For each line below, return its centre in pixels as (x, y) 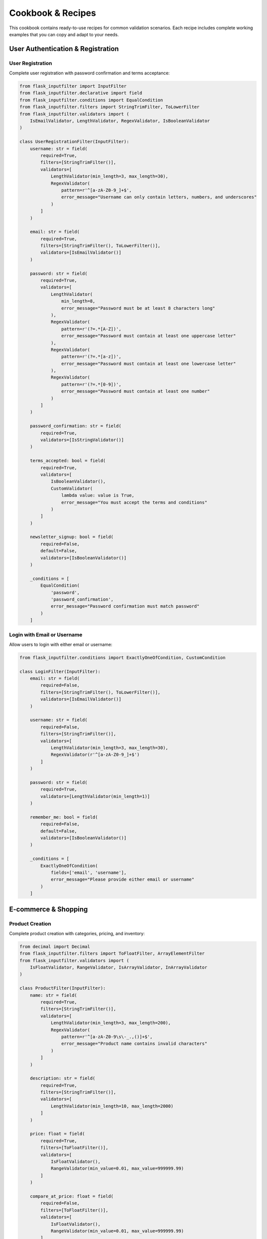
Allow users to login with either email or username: (61, 644)
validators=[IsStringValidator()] (82, 440)
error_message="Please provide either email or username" (123, 879)
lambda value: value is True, (98, 495)
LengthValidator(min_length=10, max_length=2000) (112, 1106)
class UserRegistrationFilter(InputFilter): (74, 142)
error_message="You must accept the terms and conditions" (134, 502)
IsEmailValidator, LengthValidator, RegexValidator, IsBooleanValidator (120, 121)
